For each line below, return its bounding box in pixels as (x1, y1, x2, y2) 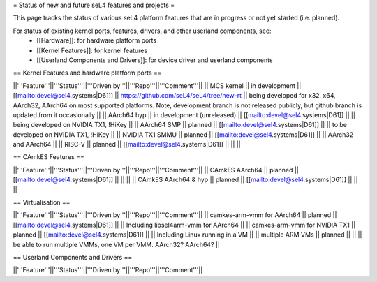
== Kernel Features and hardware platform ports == (13, 68, 162, 77)
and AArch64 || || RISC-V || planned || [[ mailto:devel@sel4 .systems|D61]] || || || (13, 140, 241, 149)
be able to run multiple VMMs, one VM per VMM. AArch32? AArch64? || (13, 240, 220, 248)
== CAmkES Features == (13, 153, 85, 161)
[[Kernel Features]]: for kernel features (36, 46, 148, 54)
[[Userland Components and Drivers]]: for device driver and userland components (36, 56, 273, 64)
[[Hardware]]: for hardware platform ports (36, 36, 157, 45)
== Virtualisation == (13, 198, 71, 207)
